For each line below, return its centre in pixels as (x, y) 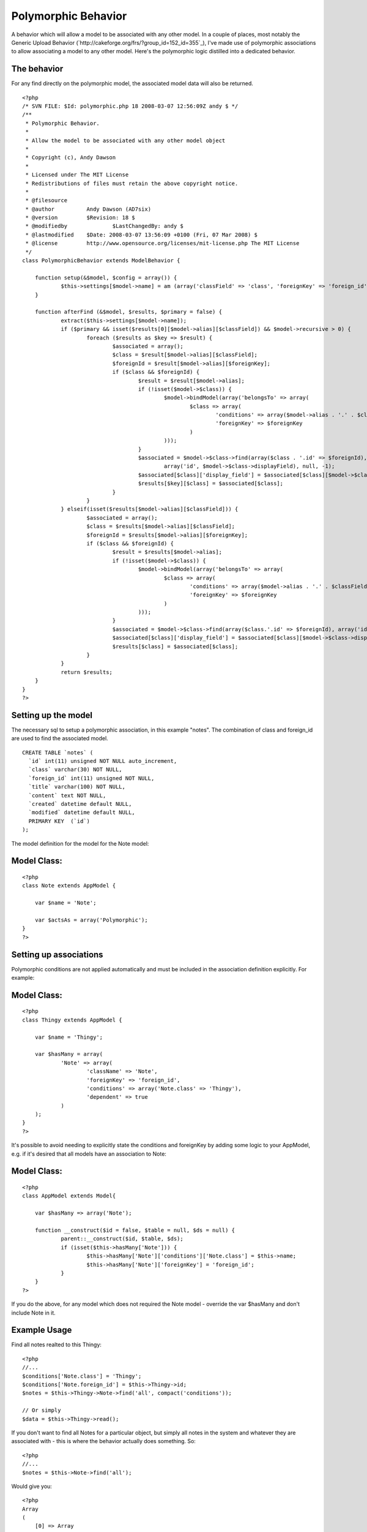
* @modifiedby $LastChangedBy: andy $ (104, 226)
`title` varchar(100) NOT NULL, (77, 787)
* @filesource (46, 200)
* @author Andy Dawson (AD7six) (88, 209)
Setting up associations (57, 954)
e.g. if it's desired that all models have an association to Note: (89, 1154)
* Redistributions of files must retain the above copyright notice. (132, 183)
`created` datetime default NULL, (80, 804)
